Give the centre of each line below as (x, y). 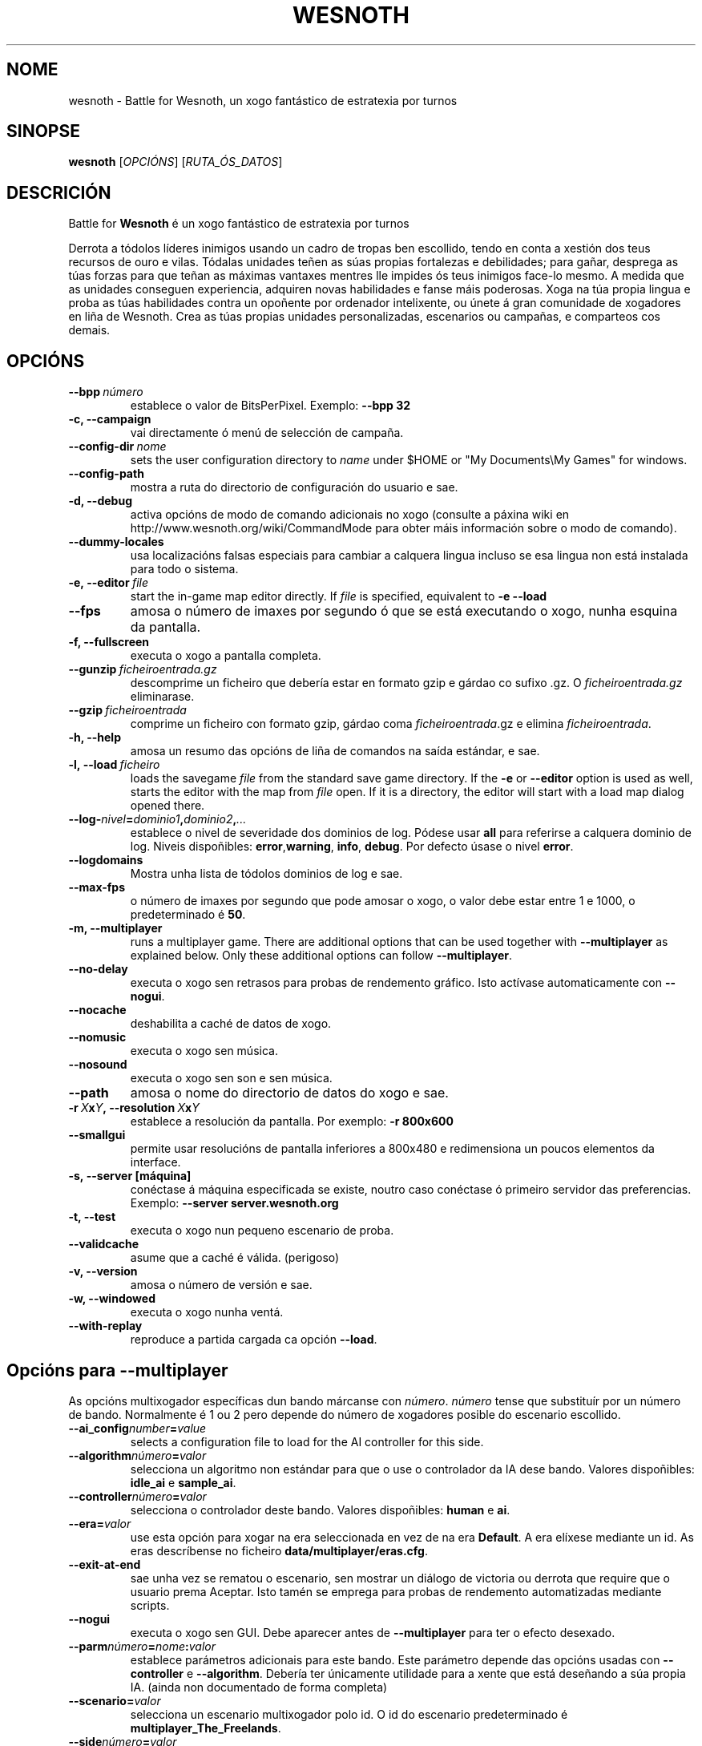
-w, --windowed (112, 1299)
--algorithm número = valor (137, 1455)
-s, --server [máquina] (130, 1176)
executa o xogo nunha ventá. (207, 1312)
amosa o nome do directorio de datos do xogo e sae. (289, 1093)
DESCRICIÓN (59, 192)
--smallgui (97, 1135)
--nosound (98, 1065)
